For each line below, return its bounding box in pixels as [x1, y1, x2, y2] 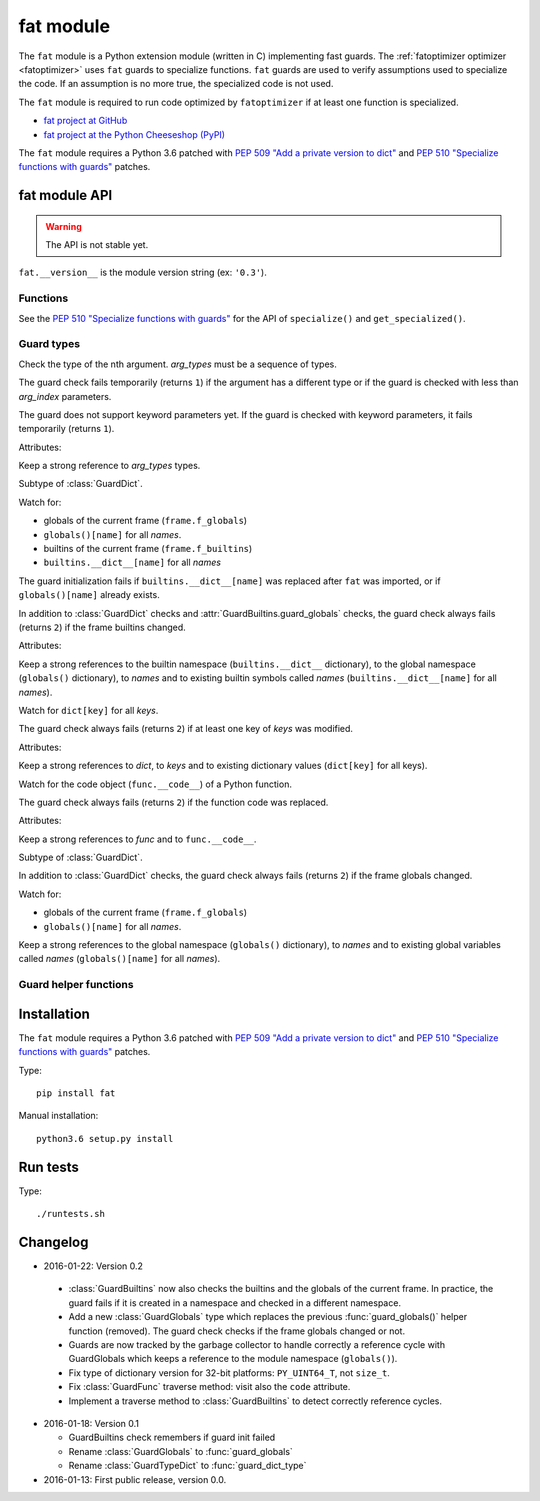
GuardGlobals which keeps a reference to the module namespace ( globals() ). [68, 1353, 398, 1365]
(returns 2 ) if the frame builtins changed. [18, 621, 187, 633]
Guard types [18, 337, 80, 351]
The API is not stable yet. [45, 239, 149, 251]
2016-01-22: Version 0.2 [43, 1260, 144, 1272]
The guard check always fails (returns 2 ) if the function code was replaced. [18, 796, 329, 808]
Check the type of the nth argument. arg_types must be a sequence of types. [18, 358, 337, 370]
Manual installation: [18, 1110, 99, 1122]
